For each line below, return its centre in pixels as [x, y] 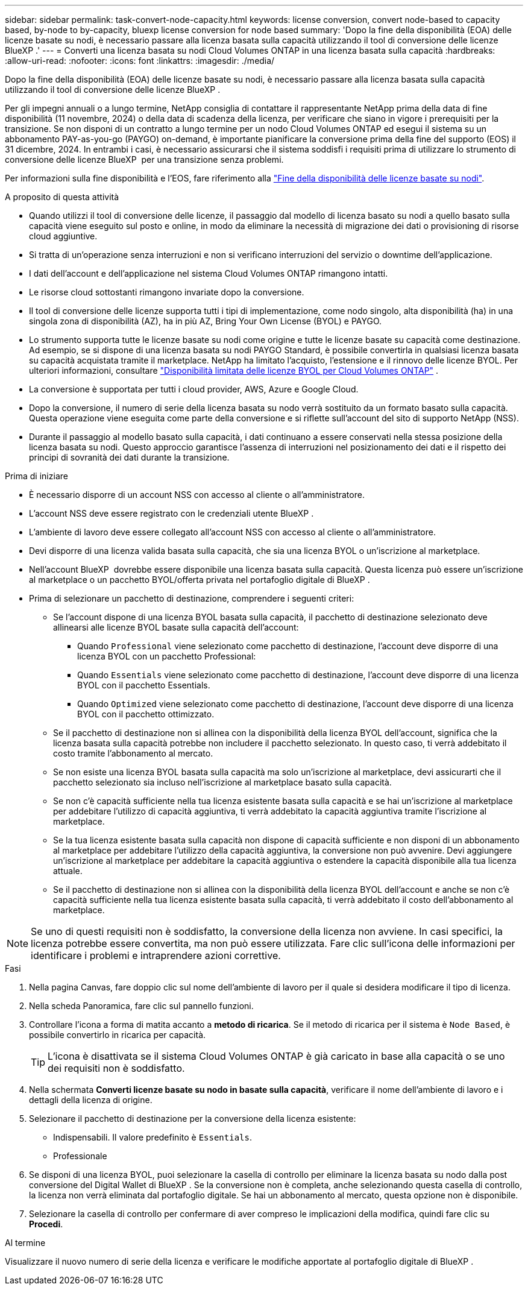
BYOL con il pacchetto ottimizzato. [146, 714]
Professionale [80, 1156]
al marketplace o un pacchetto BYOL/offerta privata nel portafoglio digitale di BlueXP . [200, 580]
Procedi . [46, 1224]
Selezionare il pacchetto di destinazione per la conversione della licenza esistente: [193, 1119]
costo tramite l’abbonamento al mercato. [133, 753]
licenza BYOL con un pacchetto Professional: [167, 656]
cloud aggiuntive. [63, 236]
